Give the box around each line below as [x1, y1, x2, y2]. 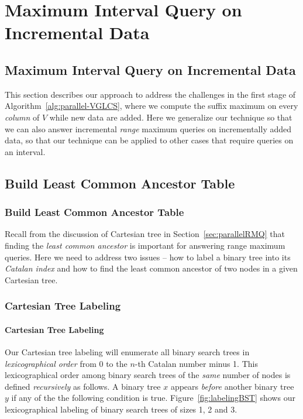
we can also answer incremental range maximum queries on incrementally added [5, 122, 292, 135]
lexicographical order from [5, 357, 97, 369]
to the [106, 357, 128, 369]
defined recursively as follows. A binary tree [5, 380, 161, 392]
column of [5, 111, 40, 123]
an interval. [5, 145, 46, 157]
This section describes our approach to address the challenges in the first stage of [5, 88, 296, 100]
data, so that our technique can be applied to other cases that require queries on [5, 134, 294, 146]
